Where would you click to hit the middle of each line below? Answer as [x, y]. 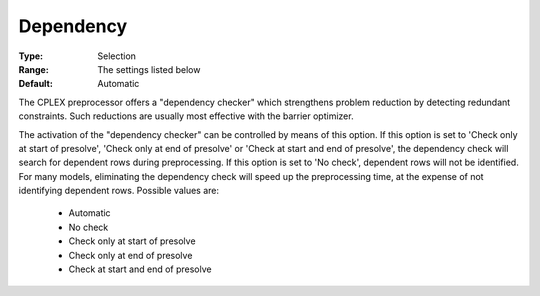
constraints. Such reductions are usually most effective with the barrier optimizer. [186, 116]
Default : [36, 84]
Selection [117, 56]
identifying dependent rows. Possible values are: [119, 191]
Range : [33, 69]
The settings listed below [149, 69]
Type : [31, 56]
